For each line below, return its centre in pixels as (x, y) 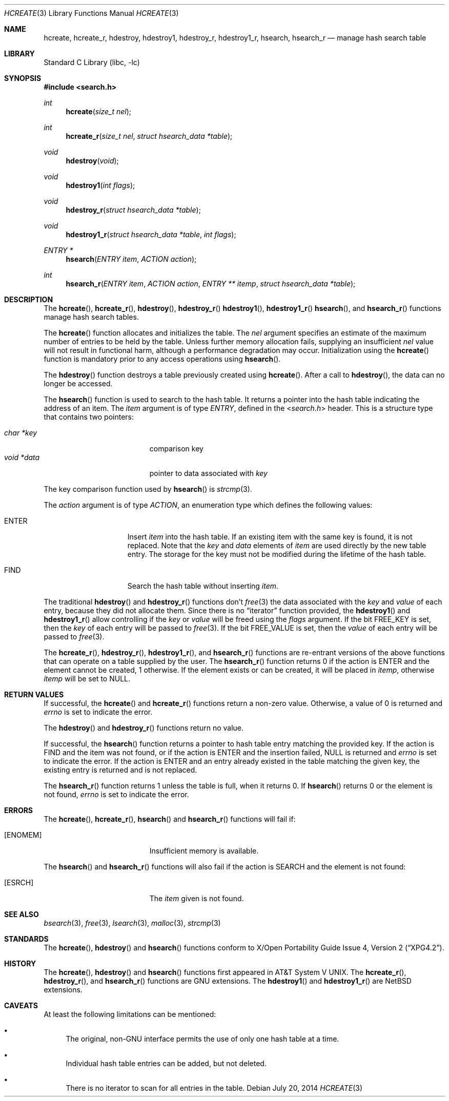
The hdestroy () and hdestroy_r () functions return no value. (144, 728)
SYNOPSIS (23, 78)
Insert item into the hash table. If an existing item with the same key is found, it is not (270, 537)
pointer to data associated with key (208, 473)
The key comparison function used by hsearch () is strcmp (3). (148, 489)
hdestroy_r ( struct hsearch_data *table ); (133, 210)
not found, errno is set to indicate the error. (116, 794)
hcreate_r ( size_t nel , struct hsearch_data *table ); (149, 136)
